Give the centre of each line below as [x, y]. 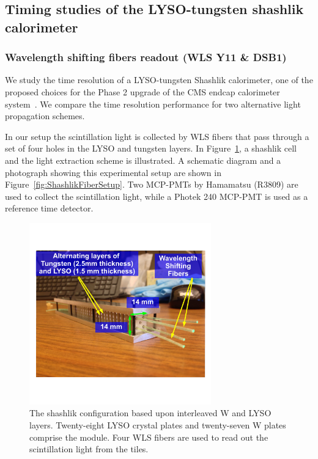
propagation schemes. [45, 116]
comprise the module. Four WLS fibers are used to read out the [149, 437]
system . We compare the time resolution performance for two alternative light [153, 104]
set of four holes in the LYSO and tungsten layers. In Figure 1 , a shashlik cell [151, 148]
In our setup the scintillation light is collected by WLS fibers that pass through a [157, 136]
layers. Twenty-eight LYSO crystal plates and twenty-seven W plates [158, 424]
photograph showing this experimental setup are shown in [113, 172]
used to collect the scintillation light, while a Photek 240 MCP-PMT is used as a [157, 196]
